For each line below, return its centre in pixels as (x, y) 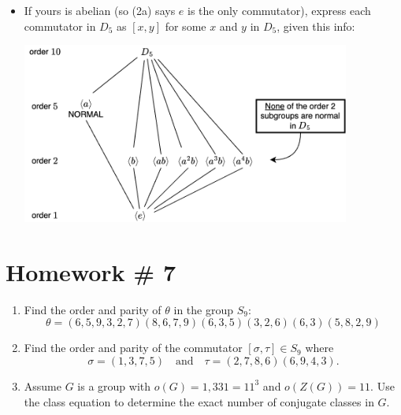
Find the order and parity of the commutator (133, 348)
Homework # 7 (91, 271)
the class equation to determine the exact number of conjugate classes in (199, 401)
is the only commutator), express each (279, 10)
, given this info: (316, 26)
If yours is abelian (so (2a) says (100, 10)
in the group (204, 309)
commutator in (60, 26)
